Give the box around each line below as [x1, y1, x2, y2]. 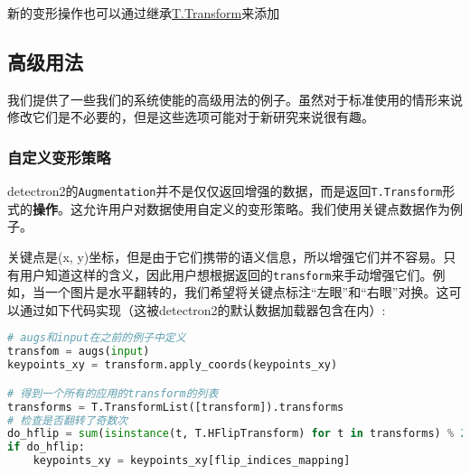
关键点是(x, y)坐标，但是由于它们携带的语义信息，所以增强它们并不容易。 [7, 247, 444, 266]
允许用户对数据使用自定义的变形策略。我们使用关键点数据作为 [82, 199, 450, 218]
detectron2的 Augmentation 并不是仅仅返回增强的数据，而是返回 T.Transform [7, 181, 443, 200]
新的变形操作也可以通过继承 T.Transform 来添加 [7, 4, 280, 22]
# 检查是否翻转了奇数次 [7, 414, 128, 427]
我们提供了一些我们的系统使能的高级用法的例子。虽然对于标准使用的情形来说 [7, 89, 463, 108]
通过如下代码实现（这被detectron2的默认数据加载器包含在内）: [19, 300, 386, 319]
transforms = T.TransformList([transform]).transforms [7, 400, 344, 414]
